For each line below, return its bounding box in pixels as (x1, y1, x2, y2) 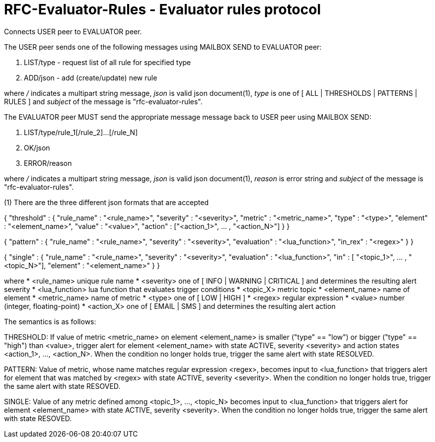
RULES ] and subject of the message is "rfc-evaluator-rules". (4, 97, 203, 106)
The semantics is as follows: (4, 317, 96, 326)
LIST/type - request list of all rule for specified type (24, 58, 191, 67)
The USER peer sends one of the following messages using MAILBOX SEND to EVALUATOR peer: (4, 42, 322, 51)
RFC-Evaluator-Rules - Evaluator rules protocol (4, 1, 321, 18)
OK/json (24, 143, 50, 152)
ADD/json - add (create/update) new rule (24, 73, 157, 82)
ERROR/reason (24, 158, 72, 167)
